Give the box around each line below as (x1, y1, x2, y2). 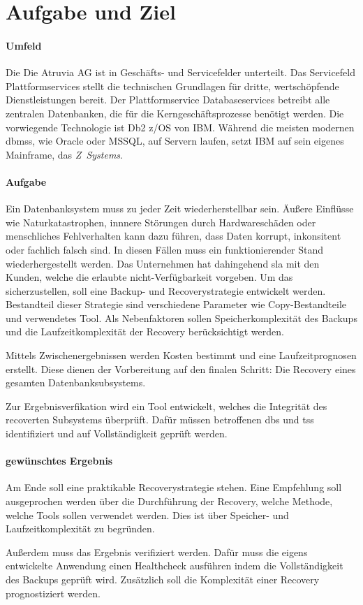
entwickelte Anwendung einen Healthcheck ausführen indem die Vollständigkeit (6, 558, 343, 573)
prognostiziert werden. (6, 585, 101, 600)
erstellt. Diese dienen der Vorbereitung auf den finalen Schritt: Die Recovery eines (6, 361, 356, 376)
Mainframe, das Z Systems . (6, 147, 123, 161)
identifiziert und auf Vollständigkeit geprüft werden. (6, 426, 228, 441)
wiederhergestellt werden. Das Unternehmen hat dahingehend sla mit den (6, 256, 320, 270)
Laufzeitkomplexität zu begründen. (6, 521, 155, 536)
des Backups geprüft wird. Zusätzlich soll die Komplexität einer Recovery (6, 571, 320, 586)
